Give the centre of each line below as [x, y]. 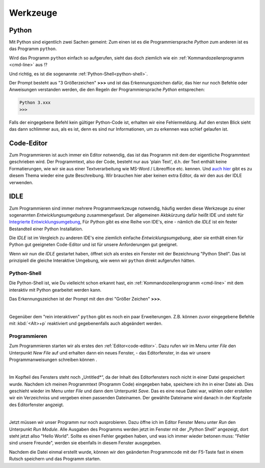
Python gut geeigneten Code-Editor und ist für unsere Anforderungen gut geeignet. [93, 245]
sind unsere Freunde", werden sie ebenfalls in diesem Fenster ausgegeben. [85, 443]
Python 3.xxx [35, 103]
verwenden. [21, 182]
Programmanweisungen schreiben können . [53, 359]
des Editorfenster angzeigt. [37, 405]
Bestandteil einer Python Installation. [46, 229]
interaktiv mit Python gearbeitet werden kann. [55, 290]
